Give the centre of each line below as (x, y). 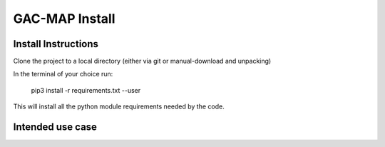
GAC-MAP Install (64, 19)
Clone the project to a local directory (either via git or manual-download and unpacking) (142, 61)
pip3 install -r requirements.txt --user (86, 90)
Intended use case (55, 127)
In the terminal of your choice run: (63, 74)
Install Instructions (56, 44)
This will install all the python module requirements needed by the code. (119, 106)
